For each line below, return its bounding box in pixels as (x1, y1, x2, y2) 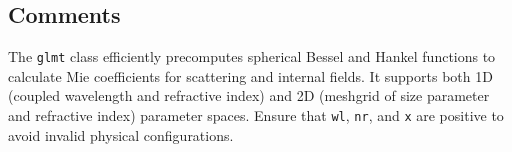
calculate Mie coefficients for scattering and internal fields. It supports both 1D (8, 65, 493, 86)
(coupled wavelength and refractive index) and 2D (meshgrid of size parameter (8, 85, 490, 106)
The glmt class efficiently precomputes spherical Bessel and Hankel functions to (8, 46, 496, 67)
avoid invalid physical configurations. (8, 124, 234, 145)
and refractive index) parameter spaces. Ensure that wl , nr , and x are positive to (8, 105, 504, 126)
